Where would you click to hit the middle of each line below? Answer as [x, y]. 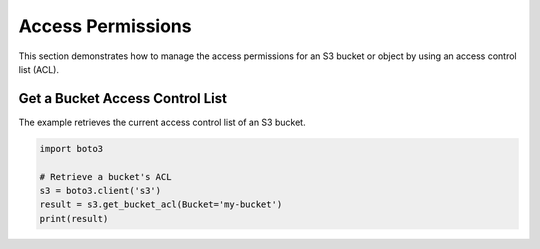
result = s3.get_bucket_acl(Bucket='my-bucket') [161, 204]
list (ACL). [39, 69]
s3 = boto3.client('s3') [100, 190]
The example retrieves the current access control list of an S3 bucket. [162, 122]
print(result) [74, 218]
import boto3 [71, 148]
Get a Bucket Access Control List [122, 98]
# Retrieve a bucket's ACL [105, 176]
